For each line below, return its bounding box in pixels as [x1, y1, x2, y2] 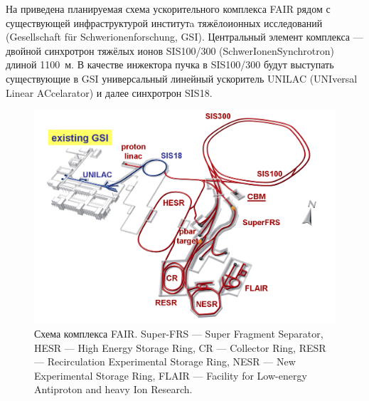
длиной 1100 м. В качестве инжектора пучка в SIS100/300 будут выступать [6, 57, 334, 72]
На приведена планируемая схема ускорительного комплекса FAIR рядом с [6, 1, 331, 16]
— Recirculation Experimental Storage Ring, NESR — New [34, 354, 296, 369]
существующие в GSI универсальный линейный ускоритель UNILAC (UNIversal [6, 71, 358, 85]
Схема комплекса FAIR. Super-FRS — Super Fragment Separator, [34, 326, 323, 340]
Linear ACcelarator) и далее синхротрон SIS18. [6, 85, 213, 100]
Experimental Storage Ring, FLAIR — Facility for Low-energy [34, 368, 307, 382]
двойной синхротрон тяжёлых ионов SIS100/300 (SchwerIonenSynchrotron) [6, 43, 335, 58]
